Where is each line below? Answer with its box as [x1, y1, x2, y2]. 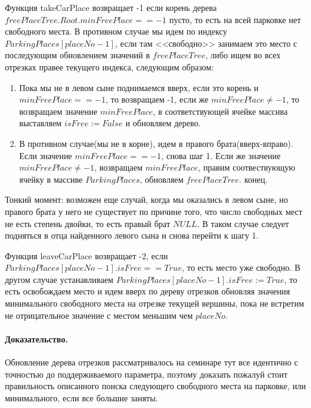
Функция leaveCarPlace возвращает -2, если [5, 249, 168, 262]
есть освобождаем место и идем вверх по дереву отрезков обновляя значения [5, 285, 290, 297]
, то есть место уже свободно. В [181, 261, 301, 274]
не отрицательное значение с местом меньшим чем [5, 308, 193, 321]
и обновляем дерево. [125, 117, 201, 129]
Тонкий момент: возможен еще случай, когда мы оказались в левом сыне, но [5, 193, 288, 206]
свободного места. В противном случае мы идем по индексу [5, 25, 227, 38]
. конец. [239, 172, 268, 185]
